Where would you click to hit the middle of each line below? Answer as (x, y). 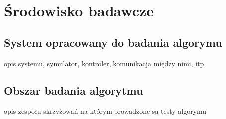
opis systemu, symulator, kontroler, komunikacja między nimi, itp (104, 63)
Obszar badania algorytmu (74, 90)
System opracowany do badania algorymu (113, 42)
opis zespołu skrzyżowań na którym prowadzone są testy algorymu (105, 111)
